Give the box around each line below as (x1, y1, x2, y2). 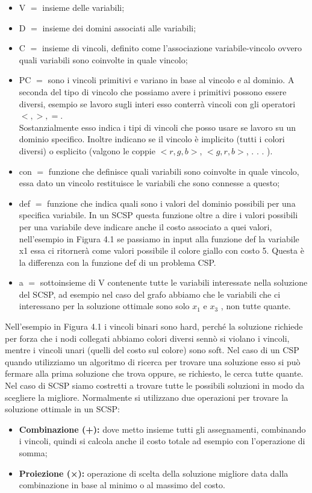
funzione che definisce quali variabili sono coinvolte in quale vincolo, (48, 165, 299, 177)
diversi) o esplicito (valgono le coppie (19, 144, 155, 157)
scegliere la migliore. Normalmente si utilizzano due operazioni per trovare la (5, 391, 289, 403)
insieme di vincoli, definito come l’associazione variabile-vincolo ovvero (42, 42, 302, 54)
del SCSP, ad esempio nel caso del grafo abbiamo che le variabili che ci (19, 287, 281, 300)
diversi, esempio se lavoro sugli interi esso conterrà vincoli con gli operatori (19, 97, 296, 110)
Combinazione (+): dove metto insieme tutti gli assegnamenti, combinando (19, 422, 306, 435)
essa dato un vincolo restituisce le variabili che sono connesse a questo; (19, 177, 280, 189)
